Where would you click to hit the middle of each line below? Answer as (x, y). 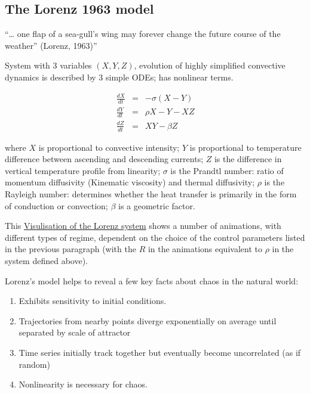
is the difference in (248, 159)
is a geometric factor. (156, 205)
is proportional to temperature (245, 147)
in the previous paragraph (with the (70, 249)
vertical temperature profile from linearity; (83, 170)
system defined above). (46, 261)
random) (34, 364)
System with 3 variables (48, 65)
